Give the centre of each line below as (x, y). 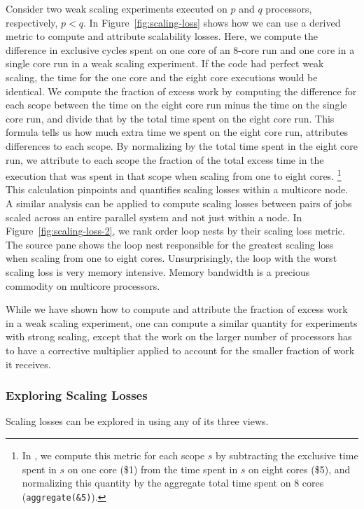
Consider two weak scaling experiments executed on (117, 8)
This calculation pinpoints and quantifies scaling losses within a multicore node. (177, 189)
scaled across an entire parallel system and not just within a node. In (154, 217)
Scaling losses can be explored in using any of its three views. (137, 421)
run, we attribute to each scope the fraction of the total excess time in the (165, 159)
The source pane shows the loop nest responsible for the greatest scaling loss (170, 244)
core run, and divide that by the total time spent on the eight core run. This (170, 118)
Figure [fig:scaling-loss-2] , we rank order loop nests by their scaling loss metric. (175, 231)
